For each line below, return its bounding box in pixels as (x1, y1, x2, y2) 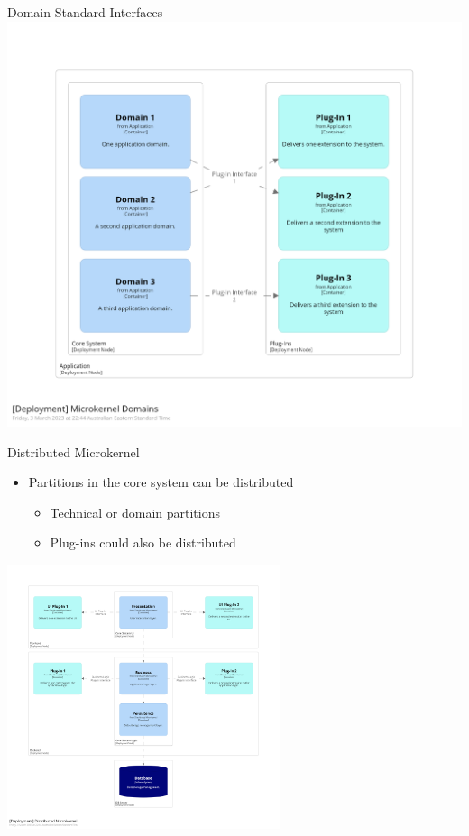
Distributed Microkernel (7, 442, 140, 461)
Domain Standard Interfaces (7, 3, 163, 21)
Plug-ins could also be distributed (50, 533, 236, 552)
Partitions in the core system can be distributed (28, 473, 294, 491)
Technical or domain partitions (50, 502, 220, 521)
